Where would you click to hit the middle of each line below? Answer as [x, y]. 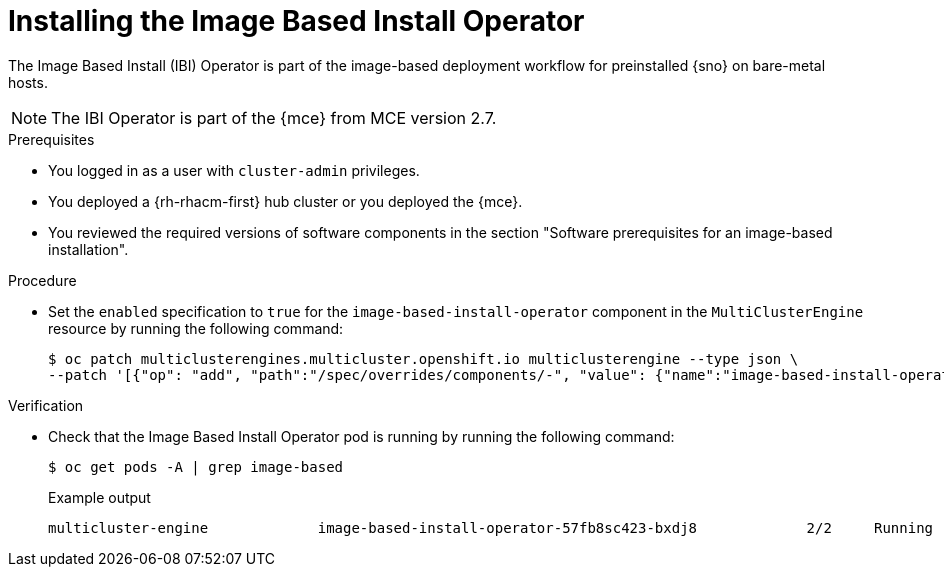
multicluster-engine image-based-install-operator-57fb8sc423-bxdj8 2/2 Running [491, 527]
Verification [46, 405]
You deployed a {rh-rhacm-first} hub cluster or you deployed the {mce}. [285, 201]
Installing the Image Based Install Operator [296, 21]
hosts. [28, 82]
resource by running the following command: [196, 328]
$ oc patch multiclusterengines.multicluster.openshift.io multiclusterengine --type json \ [423, 358]
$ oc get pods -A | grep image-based [196, 466]
